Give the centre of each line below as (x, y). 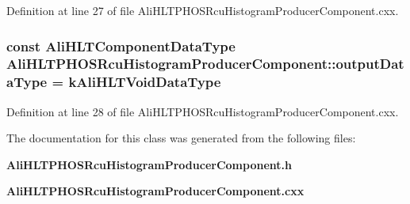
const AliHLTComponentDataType (121, 45)
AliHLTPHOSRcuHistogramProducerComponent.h (149, 164)
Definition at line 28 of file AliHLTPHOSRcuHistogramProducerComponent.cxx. (203, 111)
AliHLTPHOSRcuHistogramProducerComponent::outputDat (205, 64)
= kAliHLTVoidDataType (136, 82)
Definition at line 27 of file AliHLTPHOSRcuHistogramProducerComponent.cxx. (203, 10)
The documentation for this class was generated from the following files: (181, 138)
